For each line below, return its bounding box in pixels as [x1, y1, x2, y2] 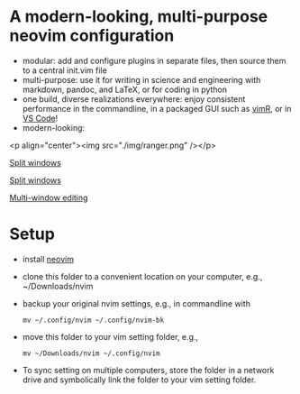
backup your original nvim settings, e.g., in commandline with [22, 298, 250, 308]
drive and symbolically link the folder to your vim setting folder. [22, 374, 257, 385]
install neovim [22, 253, 75, 264]
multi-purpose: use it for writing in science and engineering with [22, 74, 261, 85]
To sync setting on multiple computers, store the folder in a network [22, 364, 275, 375]
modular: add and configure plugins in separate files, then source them [22, 55, 286, 66]
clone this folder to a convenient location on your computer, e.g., [22, 270, 263, 281]
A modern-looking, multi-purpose [9, 6, 268, 27]
